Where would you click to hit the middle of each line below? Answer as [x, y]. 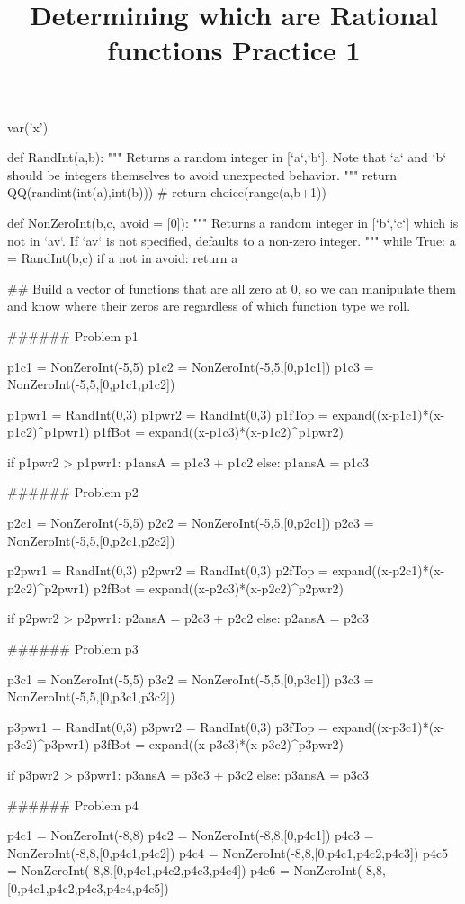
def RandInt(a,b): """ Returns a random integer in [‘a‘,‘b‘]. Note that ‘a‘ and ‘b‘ [227, 157]
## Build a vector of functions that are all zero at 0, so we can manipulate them [232, 288]
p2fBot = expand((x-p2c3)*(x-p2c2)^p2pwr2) [219, 588]
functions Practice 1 [234, 50]
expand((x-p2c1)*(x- [389, 570]
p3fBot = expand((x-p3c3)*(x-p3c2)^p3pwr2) [219, 744]
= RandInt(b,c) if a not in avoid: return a [123, 258]
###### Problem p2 [73, 492]
